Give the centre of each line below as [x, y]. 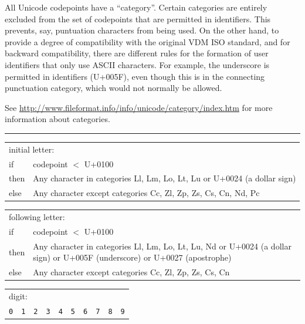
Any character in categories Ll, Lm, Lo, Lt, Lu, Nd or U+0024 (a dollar [162, 246]
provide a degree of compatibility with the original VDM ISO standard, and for [148, 41]
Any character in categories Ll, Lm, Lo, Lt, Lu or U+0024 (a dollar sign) [165, 178]
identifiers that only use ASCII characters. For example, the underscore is [137, 64]
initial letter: [32, 149]
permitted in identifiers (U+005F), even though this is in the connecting [135, 76]
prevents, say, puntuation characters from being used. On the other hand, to [142, 30]
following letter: [37, 217]
